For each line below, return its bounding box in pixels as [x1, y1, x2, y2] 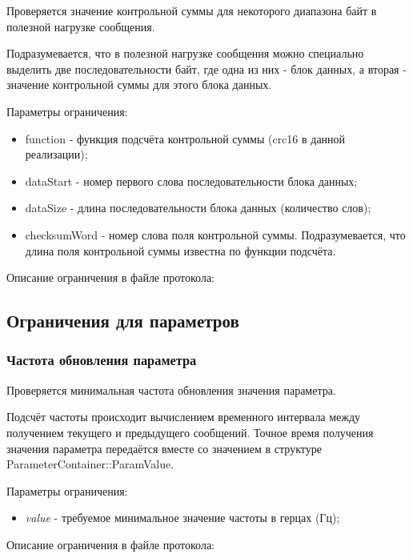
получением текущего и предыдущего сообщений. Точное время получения [6, 424, 374, 440]
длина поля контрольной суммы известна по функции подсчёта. [25, 242, 336, 259]
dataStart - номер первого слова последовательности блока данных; [25, 172, 358, 189]
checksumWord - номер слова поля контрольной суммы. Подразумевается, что [25, 226, 406, 243]
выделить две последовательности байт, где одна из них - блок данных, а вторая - [6, 60, 407, 77]
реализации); [25, 146, 88, 163]
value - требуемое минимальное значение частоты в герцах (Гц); [25, 509, 340, 526]
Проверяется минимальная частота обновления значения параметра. [6, 381, 336, 398]
